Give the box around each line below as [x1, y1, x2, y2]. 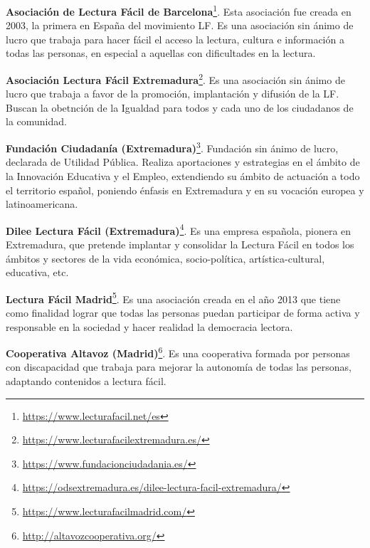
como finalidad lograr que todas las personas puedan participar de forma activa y [6, 305, 360, 320]
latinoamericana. [6, 196, 78, 211]
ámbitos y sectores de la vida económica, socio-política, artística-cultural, [6, 251, 325, 265]
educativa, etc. [6, 265, 69, 280]
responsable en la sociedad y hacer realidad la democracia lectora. [6, 319, 293, 334]
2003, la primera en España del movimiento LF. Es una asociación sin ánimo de [6, 18, 354, 33]
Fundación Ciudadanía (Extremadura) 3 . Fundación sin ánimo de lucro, [6, 139, 339, 155]
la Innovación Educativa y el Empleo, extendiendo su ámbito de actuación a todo [6, 168, 360, 183]
